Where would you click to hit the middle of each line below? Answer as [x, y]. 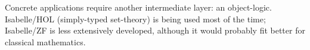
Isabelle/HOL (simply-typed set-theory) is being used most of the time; [135, 19]
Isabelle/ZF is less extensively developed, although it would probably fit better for [155, 30]
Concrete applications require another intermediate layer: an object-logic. [138, 7]
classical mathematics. [45, 41]
